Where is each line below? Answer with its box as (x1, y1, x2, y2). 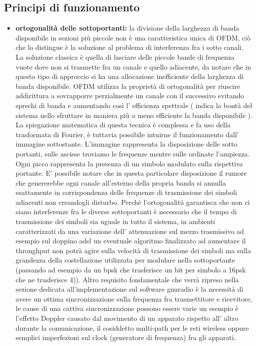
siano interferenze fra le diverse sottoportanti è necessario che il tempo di (15, 206, 237, 217)
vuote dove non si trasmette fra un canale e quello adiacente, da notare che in (15, 61, 252, 72)
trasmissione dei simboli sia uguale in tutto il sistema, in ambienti (15, 216, 215, 227)
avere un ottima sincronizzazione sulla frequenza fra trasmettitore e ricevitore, (15, 293, 253, 304)
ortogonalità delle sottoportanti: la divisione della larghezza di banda (15, 23, 239, 33)
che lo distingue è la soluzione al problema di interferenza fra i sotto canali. (15, 42, 244, 52)
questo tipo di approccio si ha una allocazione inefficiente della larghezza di (15, 71, 244, 81)
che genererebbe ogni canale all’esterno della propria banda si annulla (15, 177, 226, 188)
